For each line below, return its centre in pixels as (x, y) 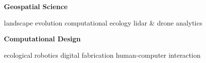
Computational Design (42, 39)
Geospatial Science (36, 6)
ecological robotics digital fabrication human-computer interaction (102, 55)
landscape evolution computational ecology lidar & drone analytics (103, 22)
